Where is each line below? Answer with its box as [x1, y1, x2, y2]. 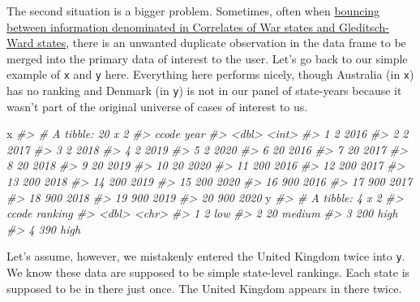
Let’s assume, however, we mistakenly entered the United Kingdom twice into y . [6, 248, 405, 265]
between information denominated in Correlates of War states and [6, 18, 336, 35]
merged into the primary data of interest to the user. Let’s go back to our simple [6, 50, 408, 67]
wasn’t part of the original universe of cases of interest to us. [6, 97, 308, 114]
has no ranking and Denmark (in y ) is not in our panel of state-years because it [6, 82, 402, 99]
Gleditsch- [338, 18, 389, 35]
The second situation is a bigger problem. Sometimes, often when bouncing [6, 2, 380, 19]
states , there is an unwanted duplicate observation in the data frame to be [37, 34, 406, 51]
